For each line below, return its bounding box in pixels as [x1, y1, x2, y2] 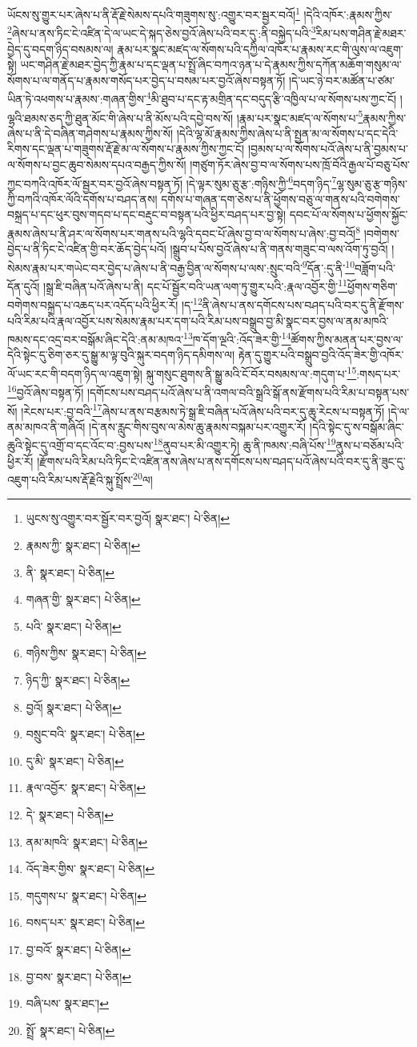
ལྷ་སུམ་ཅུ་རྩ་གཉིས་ [336, 175, 408, 192]
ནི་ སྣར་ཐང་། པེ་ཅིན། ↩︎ [26, 564, 115, 580]
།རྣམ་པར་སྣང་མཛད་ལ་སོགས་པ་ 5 [236, 107, 363, 126]
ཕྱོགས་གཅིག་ [347, 277, 398, 294]
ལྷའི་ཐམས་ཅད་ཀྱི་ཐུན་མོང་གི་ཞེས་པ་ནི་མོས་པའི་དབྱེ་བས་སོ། [7, 109, 234, 126]
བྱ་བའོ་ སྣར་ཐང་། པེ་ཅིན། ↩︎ [26, 940, 131, 957]
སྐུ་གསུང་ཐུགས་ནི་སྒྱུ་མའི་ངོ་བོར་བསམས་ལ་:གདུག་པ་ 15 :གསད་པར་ [146, 363, 401, 382]
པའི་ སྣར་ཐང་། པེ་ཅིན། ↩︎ [26, 617, 122, 634]
